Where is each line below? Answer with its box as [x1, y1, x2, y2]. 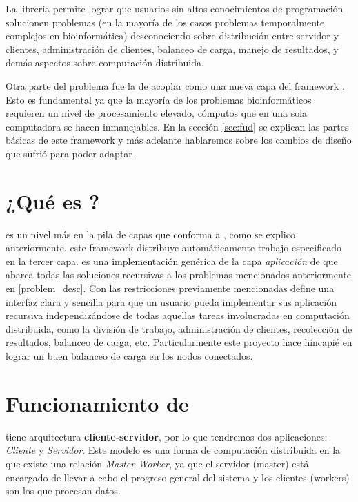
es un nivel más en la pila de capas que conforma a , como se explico [6, 226, 295, 241]
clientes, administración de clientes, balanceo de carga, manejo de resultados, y [6, 41, 339, 56]
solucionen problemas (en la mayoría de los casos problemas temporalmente [6, 15, 325, 29]
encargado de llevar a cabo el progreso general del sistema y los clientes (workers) [6, 470, 350, 484]
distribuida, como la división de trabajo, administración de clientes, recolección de [6, 321, 352, 336]
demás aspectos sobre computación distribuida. [6, 55, 204, 70]
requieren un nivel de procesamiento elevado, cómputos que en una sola [6, 106, 308, 120]
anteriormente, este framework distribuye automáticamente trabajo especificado [6, 240, 341, 255]
